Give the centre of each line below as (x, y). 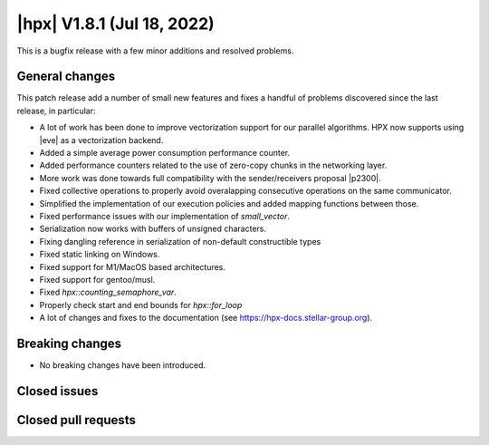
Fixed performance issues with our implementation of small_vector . (164, 216)
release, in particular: (56, 111)
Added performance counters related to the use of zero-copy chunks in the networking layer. (213, 165)
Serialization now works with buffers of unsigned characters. (153, 229)
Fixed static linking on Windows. (100, 255)
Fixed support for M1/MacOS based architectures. (133, 266)
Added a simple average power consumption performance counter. (164, 153)
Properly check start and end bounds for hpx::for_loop (141, 305)
